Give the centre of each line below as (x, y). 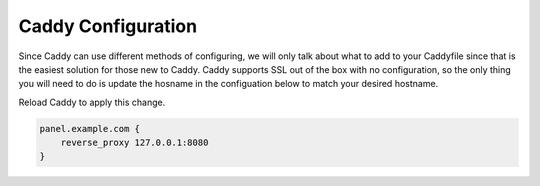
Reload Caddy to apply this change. (92, 102)
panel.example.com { (89, 128)
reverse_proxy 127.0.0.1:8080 (134, 143)
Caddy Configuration (108, 26)
